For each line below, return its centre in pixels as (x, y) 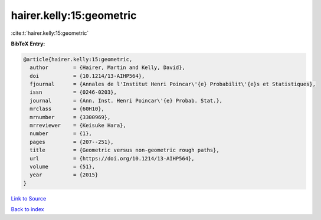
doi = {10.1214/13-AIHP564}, (87, 76)
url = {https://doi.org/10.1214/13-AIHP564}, (112, 158)
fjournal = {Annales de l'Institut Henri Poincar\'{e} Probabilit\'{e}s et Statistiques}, (173, 84)
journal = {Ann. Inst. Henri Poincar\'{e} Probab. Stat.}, (126, 101)
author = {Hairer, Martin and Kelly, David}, (107, 68)
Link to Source (29, 198)
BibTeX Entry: (28, 44)
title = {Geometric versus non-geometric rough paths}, (125, 150)
